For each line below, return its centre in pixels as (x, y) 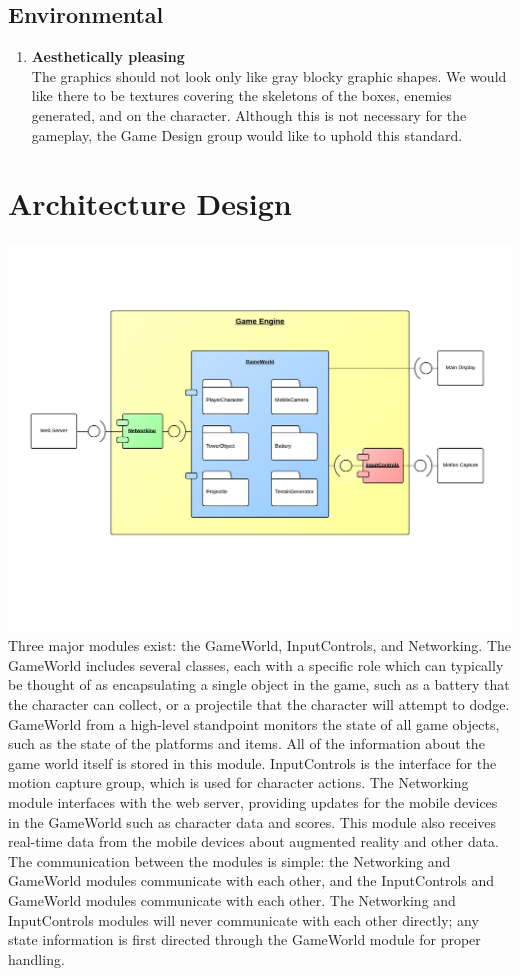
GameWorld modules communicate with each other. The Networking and (232, 899)
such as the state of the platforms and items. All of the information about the (246, 743)
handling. (36, 958)
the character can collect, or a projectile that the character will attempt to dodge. (259, 703)
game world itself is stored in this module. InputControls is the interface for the (252, 762)
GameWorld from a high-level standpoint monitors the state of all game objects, (254, 723)
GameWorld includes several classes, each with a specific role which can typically (256, 664)
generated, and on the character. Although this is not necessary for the (249, 114)
